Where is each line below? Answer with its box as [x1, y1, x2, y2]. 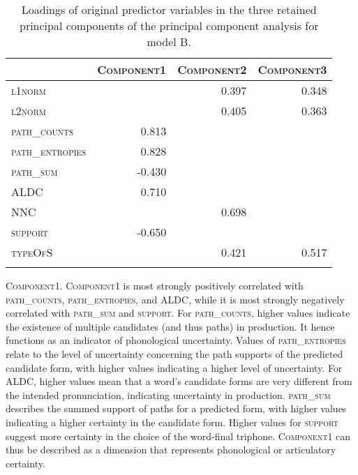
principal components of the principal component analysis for [20, 17, 319, 33]
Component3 [258, 61, 327, 77]
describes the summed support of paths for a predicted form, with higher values [6, 401, 347, 416]
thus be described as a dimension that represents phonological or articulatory [6, 442, 336, 457]
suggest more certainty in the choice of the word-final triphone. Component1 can [6, 428, 351, 443]
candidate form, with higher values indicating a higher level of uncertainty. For [6, 360, 343, 375]
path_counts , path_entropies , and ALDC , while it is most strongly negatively [6, 292, 345, 306]
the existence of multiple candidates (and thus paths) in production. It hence [6, 319, 335, 333]
